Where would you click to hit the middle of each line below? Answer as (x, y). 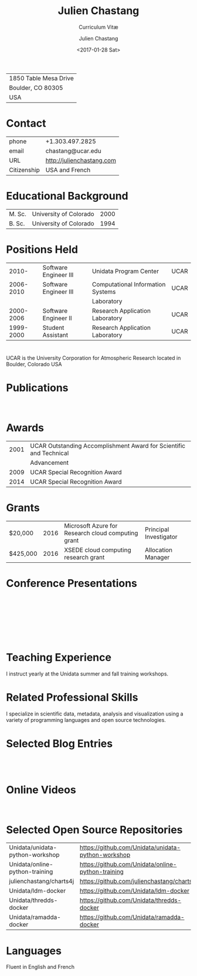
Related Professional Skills (72, 697)
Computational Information (129, 284)
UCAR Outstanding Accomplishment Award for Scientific (108, 445)
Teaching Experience (59, 657)
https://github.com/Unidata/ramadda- (132, 917)
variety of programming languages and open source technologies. (86, 720)
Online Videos (41, 790)
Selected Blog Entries (60, 743)
